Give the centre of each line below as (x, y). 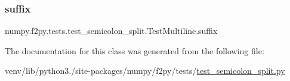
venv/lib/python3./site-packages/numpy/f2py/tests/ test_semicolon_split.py (145, 71)
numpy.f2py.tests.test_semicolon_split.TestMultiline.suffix (111, 31)
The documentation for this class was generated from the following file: (135, 50)
